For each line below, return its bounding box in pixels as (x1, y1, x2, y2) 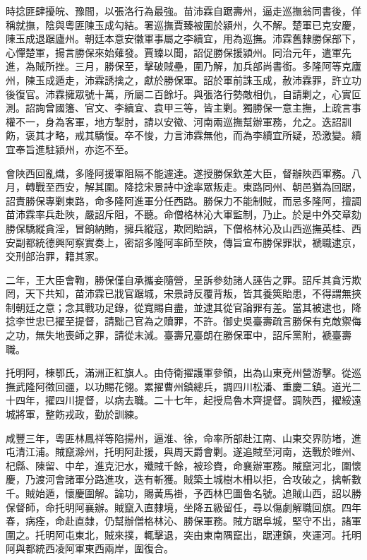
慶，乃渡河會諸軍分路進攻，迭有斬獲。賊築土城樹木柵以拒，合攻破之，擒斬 (6, 472, 351, 487)
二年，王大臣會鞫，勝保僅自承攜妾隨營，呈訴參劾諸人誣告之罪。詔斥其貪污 (6, 272, 351, 287)
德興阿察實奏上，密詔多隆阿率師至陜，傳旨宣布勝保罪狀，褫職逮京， (44, 234, 361, 249)
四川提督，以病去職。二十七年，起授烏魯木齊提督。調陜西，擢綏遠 (54, 393, 361, 407)
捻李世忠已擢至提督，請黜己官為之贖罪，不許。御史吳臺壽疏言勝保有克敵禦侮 (6, 314, 361, 328)
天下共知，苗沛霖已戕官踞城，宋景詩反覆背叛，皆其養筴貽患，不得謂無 (25, 286, 351, 301)
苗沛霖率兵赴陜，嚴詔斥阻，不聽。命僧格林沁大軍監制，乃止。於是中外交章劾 (6, 207, 361, 222)
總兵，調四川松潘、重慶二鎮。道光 (193, 379, 351, 393)
